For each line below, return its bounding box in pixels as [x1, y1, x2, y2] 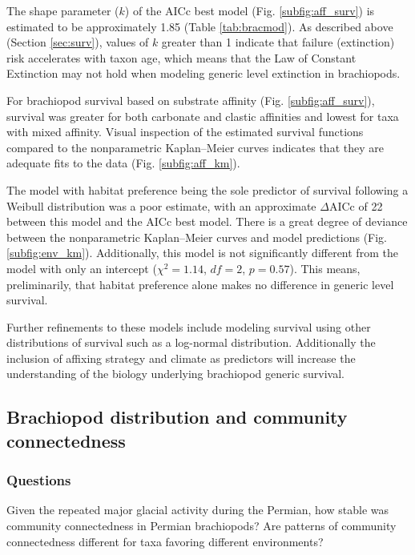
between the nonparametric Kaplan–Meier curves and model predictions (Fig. [6, 228, 388, 245]
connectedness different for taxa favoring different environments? [6, 533, 324, 549]
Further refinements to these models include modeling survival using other [6, 318, 371, 335]
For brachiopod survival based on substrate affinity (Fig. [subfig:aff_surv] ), [6, 91, 375, 108]
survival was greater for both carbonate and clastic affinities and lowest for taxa [6, 107, 399, 124]
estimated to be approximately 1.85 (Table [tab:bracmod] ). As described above [6, 18, 393, 34]
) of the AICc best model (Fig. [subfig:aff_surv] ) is [124, 2, 375, 18]
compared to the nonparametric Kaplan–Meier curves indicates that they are [6, 139, 384, 155]
